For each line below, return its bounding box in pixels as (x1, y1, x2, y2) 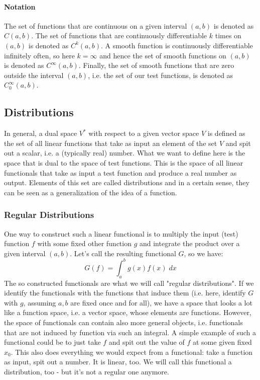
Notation (4, 1, 36, 12)
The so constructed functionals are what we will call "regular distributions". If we (4, 277, 254, 288)
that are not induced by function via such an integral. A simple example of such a (4, 327, 256, 337)
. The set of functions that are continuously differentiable (31, 30, 207, 41)
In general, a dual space (4, 128, 77, 138)
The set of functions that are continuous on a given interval (4, 20, 187, 31)
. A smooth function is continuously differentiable (100, 40, 253, 50)
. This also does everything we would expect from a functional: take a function (11, 346, 253, 357)
